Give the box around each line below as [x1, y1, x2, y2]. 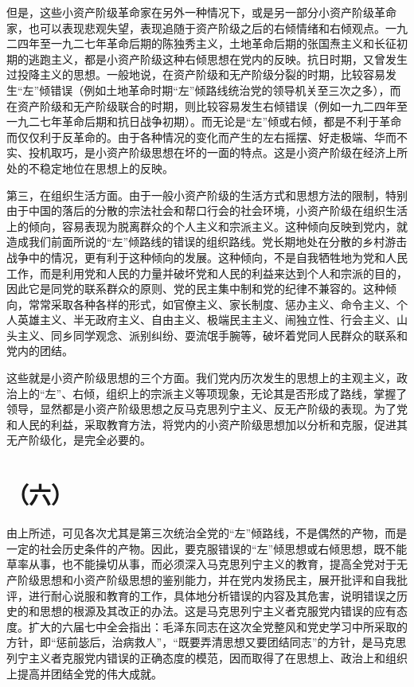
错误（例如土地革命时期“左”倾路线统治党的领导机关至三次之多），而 [50, 81, 401, 98]
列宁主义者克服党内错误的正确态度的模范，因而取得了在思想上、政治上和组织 [6, 649, 408, 666]
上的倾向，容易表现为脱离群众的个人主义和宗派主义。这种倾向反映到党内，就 [6, 217, 408, 234]
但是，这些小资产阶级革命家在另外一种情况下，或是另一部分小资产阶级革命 [6, 4, 396, 20]
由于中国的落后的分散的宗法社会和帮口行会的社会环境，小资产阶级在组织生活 [6, 202, 408, 219]
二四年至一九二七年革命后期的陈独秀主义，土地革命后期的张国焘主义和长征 [6, 35, 396, 52]
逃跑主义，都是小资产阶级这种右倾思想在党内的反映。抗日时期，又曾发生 [28, 50, 408, 67]
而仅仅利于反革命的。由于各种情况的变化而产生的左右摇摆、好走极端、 [6, 128, 374, 145]
